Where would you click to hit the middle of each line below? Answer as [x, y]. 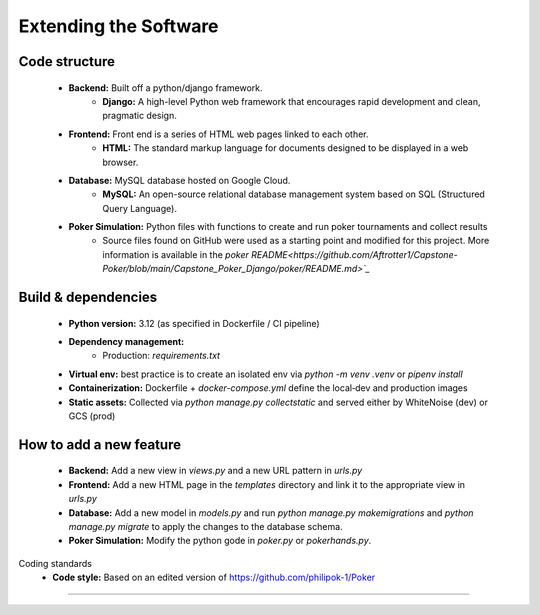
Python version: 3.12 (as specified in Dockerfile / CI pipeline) [194, 323]
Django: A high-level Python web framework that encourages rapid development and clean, [291, 101]
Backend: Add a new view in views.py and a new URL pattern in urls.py [215, 471]
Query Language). [139, 208]
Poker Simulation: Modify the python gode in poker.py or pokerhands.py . [220, 541]
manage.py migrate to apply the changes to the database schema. [206, 526]
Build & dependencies [88, 297]
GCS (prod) [92, 416]
